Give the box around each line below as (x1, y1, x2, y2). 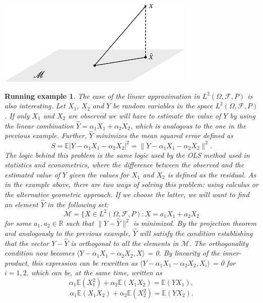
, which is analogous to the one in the (130, 120, 246, 131)
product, (5, 257, 29, 268)
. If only (5, 110, 30, 120)
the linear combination (5, 120, 74, 131)
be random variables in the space (113, 100, 213, 111)
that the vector (5, 237, 49, 248)
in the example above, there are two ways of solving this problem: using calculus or (5, 179, 258, 190)
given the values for (69, 169, 129, 179)
